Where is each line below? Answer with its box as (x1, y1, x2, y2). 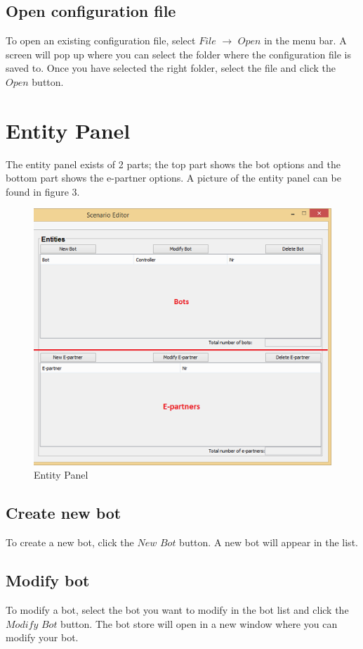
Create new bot (6, 502, 121, 524)
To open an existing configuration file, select (6, 33, 196, 48)
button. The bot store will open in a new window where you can (60, 616, 338, 631)
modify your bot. (6, 630, 79, 645)
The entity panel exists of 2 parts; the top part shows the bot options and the (6, 156, 341, 171)
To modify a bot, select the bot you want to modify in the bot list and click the (6, 602, 349, 617)
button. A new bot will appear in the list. (179, 535, 358, 550)
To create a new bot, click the (6, 535, 134, 550)
